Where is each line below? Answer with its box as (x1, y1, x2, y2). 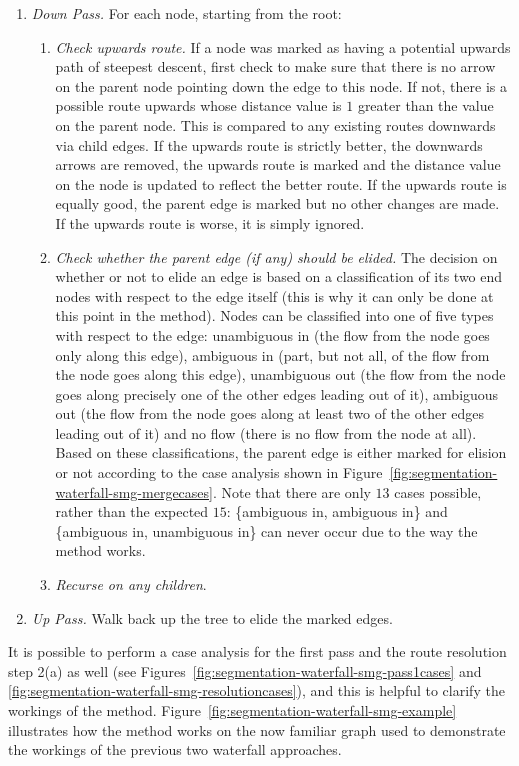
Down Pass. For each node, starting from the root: (31, 3, 342, 23)
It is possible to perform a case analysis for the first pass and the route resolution (8, 641, 507, 662)
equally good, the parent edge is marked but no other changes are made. (55, 193, 500, 214)
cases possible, (394, 481, 482, 502)
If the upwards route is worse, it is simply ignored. (55, 212, 365, 233)
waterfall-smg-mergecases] (55, 481, 213, 502)
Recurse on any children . (55, 574, 207, 595)
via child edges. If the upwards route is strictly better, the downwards (55, 134, 483, 155)
